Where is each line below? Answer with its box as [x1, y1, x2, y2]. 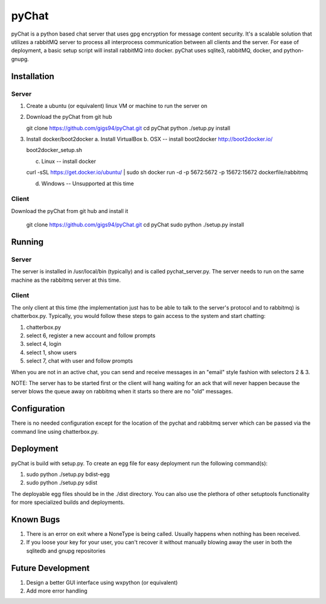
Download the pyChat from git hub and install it [11, 207, 129, 214]
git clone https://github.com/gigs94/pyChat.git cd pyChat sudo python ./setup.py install [26, 221, 245, 229]
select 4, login [26, 340, 62, 348]
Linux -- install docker [41, 157, 97, 165]
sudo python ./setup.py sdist [26, 479, 98, 486]
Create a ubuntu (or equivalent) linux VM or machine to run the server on [26, 102, 208, 109]
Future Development [11, 563, 90, 573]
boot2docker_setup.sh [26, 147, 83, 154]
